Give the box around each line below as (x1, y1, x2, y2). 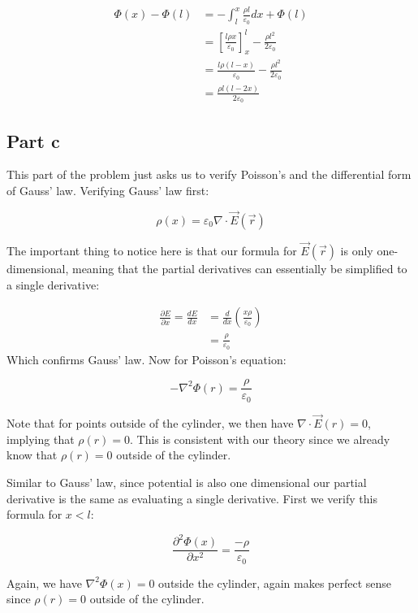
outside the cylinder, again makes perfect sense (158, 574, 392, 591)
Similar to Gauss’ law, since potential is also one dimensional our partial (6, 473, 367, 490)
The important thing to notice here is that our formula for (6, 242, 297, 259)
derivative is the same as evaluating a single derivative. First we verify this (6, 489, 377, 506)
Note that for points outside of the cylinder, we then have (6, 415, 294, 432)
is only (340, 242, 373, 259)
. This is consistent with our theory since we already (130, 430, 390, 447)
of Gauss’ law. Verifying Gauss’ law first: (6, 181, 209, 198)
